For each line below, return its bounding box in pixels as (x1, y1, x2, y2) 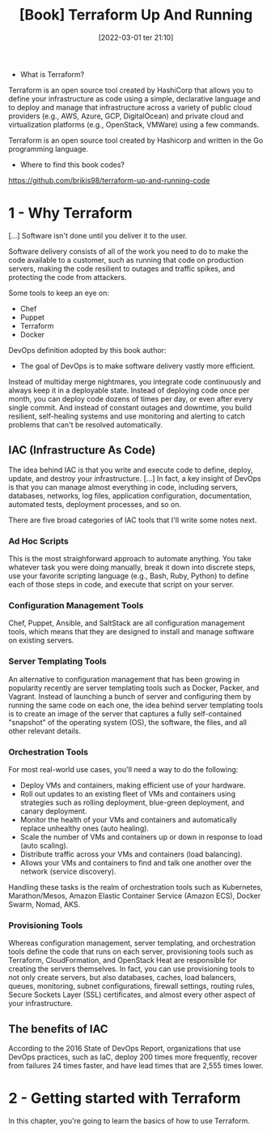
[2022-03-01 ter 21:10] (98, 32, 174, 42)
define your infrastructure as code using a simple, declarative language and (8, 93, 261, 103)
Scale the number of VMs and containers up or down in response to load (19, 831, 263, 841)
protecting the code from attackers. (8, 272, 127, 281)
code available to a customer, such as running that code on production (8, 255, 244, 264)
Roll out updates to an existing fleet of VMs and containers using (19, 788, 236, 798)
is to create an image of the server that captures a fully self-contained (8, 708, 242, 719)
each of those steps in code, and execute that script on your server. (8, 579, 235, 589)
